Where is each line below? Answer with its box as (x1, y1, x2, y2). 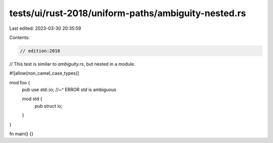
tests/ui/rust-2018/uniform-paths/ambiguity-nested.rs (9, 8, 246, 19)
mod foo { (9, 79, 30, 85)
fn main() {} (9, 131, 34, 137)
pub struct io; (34, 103, 63, 109)
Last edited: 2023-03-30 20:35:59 (9, 25, 81, 31)
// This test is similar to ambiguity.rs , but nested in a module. (9, 61, 135, 67)
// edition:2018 (20, 48, 61, 54)
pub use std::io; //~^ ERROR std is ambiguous (22, 86, 116, 93)
